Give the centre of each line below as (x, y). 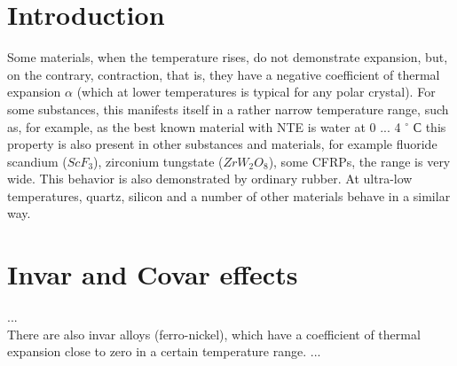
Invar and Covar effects (153, 274)
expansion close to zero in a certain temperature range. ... (164, 351)
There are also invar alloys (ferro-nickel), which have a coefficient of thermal (214, 334)
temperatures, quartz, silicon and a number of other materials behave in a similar (229, 195)
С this (429, 126)
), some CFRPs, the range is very (359, 161)
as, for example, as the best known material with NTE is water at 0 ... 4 (204, 126)
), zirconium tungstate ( (158, 161)
